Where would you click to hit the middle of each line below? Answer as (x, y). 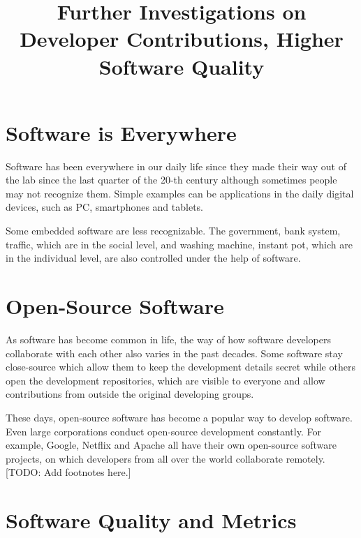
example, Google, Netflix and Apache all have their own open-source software (171, 445)
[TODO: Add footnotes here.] (68, 472)
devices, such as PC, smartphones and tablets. (105, 207)
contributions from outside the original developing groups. (130, 394)
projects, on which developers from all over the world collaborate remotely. (165, 458)
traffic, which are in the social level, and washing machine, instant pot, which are (179, 244)
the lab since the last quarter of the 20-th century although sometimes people (171, 180)
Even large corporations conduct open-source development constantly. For (163, 431)
